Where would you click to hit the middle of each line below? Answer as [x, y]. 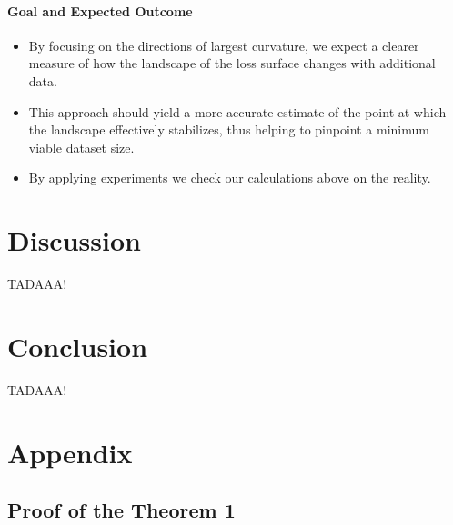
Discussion [74, 240]
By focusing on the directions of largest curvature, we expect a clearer [224, 45]
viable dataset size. [81, 147]
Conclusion [78, 346]
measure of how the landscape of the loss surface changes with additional [232, 63]
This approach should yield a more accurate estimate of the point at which [237, 111]
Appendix [70, 452]
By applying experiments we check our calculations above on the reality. [230, 178]
